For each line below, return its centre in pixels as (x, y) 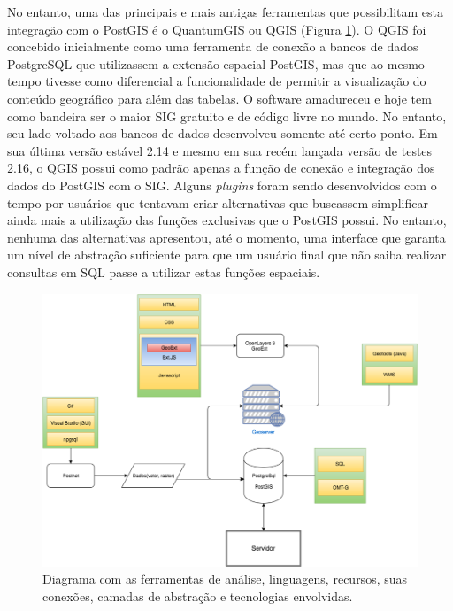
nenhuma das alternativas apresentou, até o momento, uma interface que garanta (226, 237)
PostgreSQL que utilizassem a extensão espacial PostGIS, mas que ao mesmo (216, 63)
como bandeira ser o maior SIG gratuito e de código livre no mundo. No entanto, (227, 116)
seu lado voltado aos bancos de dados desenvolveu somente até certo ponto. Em (223, 133)
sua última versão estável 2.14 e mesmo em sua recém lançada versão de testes (220, 150)
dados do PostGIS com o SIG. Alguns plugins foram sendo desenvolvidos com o (222, 185)
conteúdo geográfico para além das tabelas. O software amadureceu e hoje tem (219, 98)
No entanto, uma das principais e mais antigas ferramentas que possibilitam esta (226, 12)
